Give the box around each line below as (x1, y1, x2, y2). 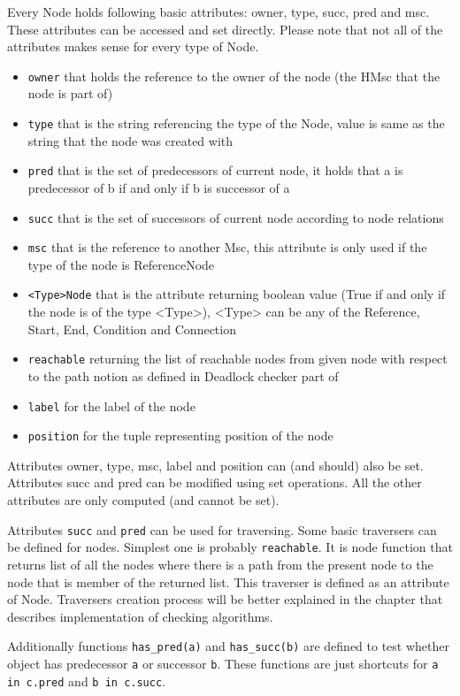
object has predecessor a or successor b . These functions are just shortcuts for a (7, 654, 439, 672)
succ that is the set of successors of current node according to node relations (27, 208, 444, 226)
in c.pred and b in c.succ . (7, 671, 165, 690)
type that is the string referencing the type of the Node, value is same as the (27, 114, 445, 133)
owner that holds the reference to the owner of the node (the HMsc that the (27, 66, 441, 85)
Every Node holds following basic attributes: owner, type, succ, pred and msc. (7, 3, 430, 20)
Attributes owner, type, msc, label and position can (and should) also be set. (7, 455, 424, 474)
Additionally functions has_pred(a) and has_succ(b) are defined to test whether (7, 637, 450, 655)
